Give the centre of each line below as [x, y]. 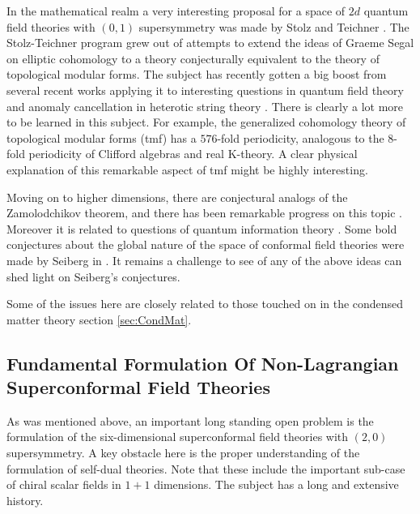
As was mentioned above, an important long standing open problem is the [190, 420]
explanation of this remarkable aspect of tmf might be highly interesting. [187, 169]
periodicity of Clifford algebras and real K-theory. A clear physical [193, 154]
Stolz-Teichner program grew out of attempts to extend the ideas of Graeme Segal [210, 43]
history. [25, 500]
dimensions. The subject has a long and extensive [276, 484]
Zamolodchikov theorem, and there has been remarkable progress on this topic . [204, 213]
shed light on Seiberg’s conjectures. [93, 276]
